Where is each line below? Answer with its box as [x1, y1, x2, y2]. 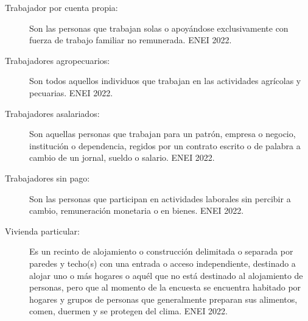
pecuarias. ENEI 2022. [29, 86, 113, 99]
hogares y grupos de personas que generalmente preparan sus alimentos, [29, 292, 298, 305]
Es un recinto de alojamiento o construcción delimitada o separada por [29, 245, 293, 258]
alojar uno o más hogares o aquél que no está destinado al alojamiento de [29, 269, 303, 281]
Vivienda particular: [5, 224, 80, 237]
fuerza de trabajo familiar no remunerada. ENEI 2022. [29, 34, 232, 46]
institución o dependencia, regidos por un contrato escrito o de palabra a [29, 139, 301, 152]
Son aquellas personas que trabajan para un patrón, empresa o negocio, [29, 127, 296, 140]
